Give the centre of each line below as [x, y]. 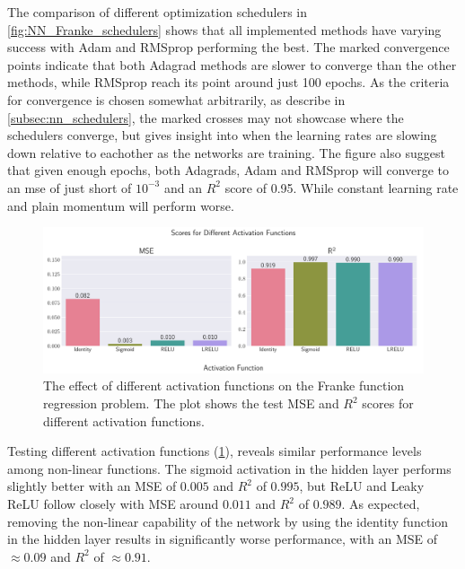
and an [183, 187]
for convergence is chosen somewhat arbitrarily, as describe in [176, 99]
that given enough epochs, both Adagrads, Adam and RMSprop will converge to [228, 170]
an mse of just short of [70, 187]
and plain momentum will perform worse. [121, 205]
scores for [388, 403]
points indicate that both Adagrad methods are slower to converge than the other [232, 64]
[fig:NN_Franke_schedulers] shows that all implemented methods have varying [224, 29]
